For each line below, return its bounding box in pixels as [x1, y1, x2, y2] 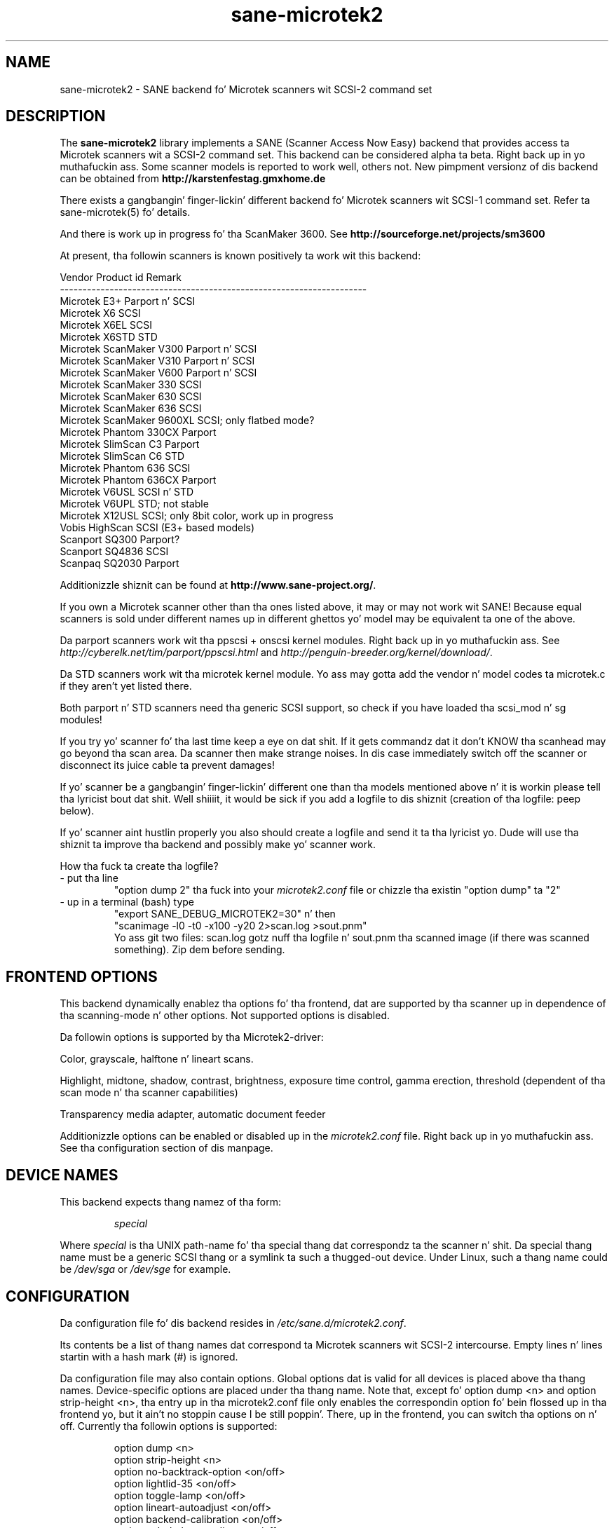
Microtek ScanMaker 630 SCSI [60, 390, 202, 403]
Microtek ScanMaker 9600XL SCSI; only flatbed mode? [60, 414, 315, 427]
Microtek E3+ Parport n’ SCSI [60, 295, 196, 308]
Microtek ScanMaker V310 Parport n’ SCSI [60, 355, 255, 367]
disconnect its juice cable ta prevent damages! [60, 759, 275, 772]
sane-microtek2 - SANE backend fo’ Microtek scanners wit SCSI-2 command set [60, 83, 432, 95]
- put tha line [60, 872, 119, 885]
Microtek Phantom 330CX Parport [60, 426, 217, 439]
